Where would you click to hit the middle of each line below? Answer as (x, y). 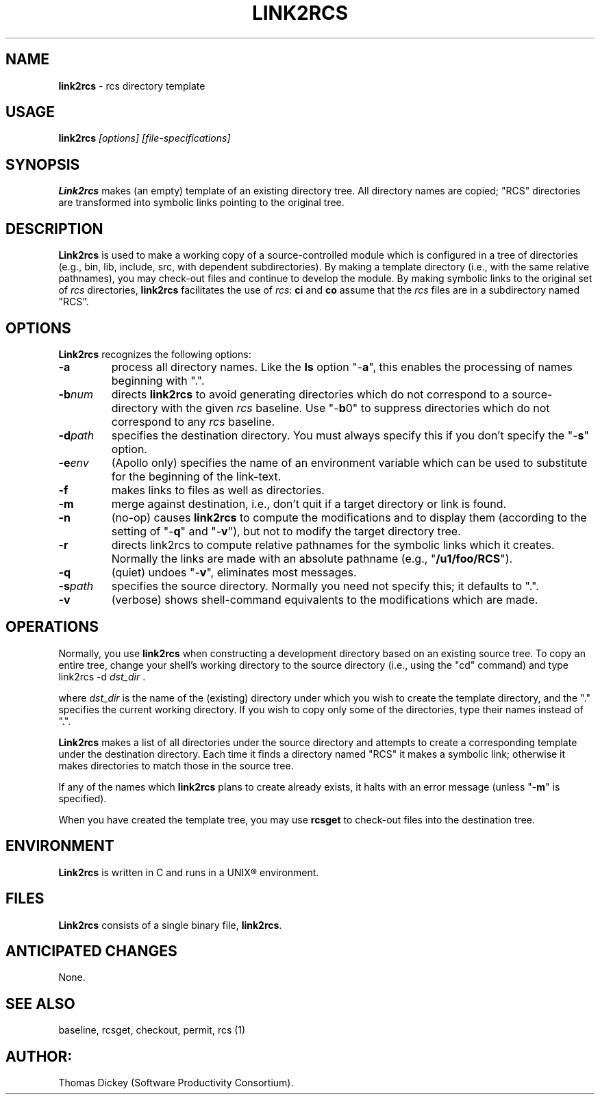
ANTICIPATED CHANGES (91, 951)
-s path (76, 586)
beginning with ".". (158, 380)
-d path (76, 435)
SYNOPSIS (43, 164)
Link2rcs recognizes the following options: (155, 354)
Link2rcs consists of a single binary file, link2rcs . (170, 925)
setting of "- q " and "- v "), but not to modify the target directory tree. (286, 531)
